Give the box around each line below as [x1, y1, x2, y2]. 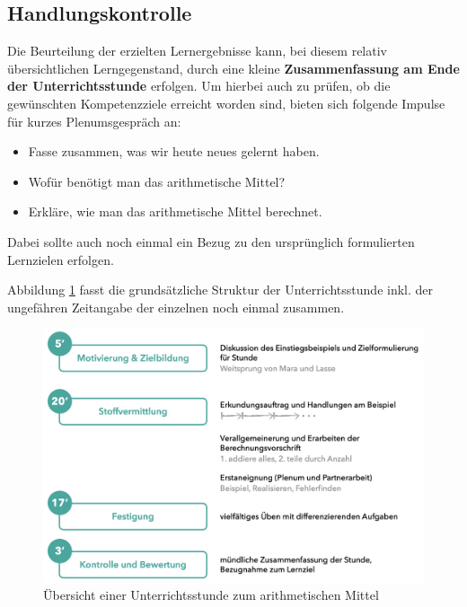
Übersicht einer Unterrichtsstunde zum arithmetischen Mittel [43, 585, 379, 604]
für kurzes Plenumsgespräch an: [7, 111, 181, 130]
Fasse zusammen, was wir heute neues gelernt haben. [28, 142, 320, 161]
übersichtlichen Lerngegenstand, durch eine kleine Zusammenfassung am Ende [7, 58, 460, 77]
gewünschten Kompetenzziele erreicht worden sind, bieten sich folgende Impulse [7, 93, 445, 112]
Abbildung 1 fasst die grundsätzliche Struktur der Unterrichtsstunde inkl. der [7, 280, 434, 299]
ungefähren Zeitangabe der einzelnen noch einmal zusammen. [7, 297, 345, 316]
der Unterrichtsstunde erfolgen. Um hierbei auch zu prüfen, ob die [7, 76, 391, 95]
